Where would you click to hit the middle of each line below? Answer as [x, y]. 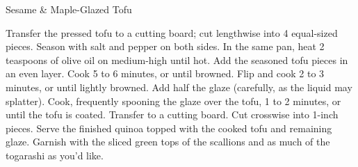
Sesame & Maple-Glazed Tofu [69, 9]
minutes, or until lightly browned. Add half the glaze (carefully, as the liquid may [179, 87]
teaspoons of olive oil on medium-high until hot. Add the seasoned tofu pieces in [177, 59]
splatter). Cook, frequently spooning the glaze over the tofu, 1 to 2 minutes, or [173, 101]
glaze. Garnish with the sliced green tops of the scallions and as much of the [168, 142]
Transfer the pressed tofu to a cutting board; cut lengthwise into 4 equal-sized [172, 32]
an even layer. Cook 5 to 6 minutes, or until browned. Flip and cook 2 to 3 [165, 73]
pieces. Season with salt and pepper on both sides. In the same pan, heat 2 [165, 46]
